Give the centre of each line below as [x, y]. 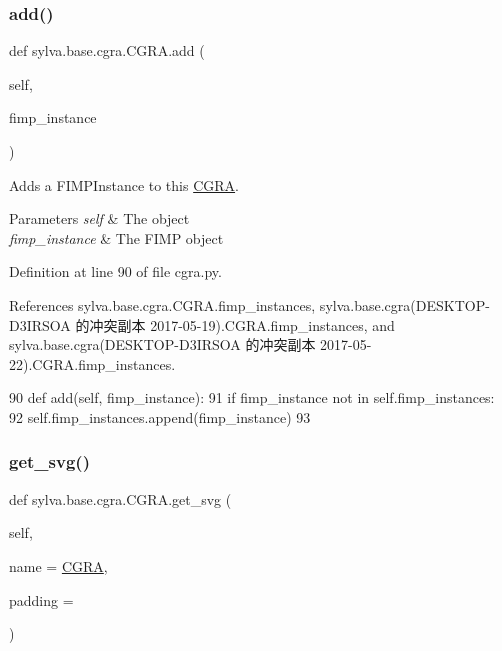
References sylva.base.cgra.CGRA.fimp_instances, [162, 304]
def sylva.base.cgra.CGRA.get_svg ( [120, 498]
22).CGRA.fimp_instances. [92, 363]
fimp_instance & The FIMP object [116, 237]
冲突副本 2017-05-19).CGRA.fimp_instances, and [242, 324]
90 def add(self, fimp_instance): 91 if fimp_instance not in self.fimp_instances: [252, 397]
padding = [41, 599]
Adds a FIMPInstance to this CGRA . [124, 184]
